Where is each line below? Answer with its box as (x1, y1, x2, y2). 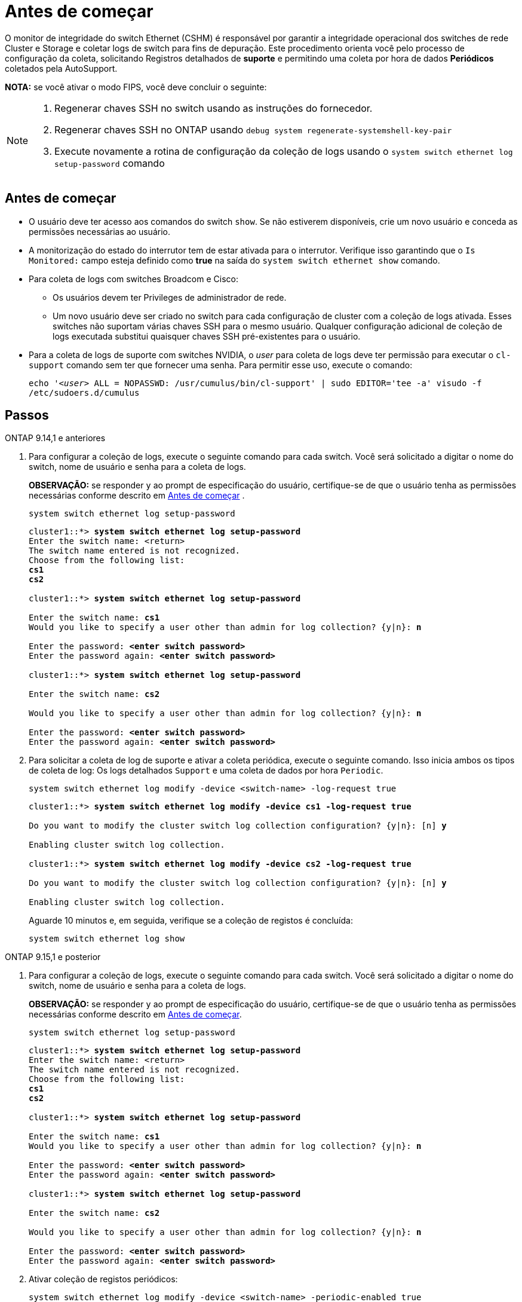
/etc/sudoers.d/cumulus (29, 387, 140, 398)
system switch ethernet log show (29, 934, 185, 944)
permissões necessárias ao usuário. (29, 226, 170, 237)
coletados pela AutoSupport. (5, 63, 118, 74)
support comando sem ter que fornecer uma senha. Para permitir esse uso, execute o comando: (29, 359, 413, 370)
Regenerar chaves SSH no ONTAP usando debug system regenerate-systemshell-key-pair (54, 123, 452, 136)
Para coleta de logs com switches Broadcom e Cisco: (29, 273, 238, 284)
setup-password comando (54, 157, 165, 169)
